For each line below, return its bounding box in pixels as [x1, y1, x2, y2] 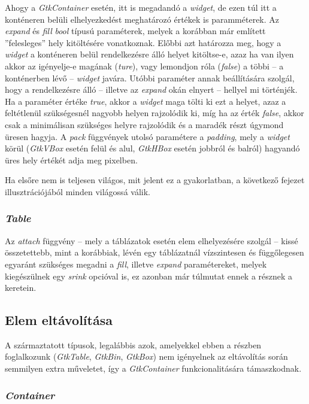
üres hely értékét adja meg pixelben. [5, 153, 138, 166]
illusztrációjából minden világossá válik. [5, 185, 150, 198]
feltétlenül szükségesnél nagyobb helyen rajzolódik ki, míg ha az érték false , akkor [5, 107, 304, 119]
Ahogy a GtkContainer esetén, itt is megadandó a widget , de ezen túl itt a [5, 1, 277, 13]
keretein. [5, 281, 37, 294]
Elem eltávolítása [5, 311, 113, 329]
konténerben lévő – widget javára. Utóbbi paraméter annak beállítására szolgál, [5, 71, 295, 84]
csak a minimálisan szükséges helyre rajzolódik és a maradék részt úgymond [5, 118, 284, 130]
